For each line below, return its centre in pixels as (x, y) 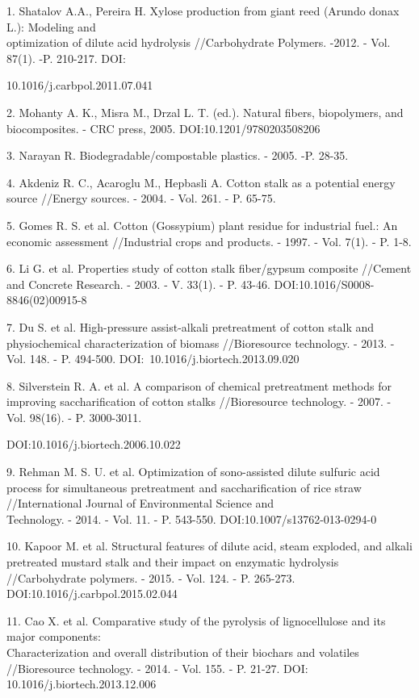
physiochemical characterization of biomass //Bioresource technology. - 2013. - (201, 343)
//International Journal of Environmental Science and (140, 503)
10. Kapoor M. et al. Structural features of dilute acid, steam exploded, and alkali (209, 546)
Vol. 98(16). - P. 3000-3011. (74, 417)
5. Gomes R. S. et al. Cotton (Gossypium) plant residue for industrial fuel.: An (202, 225)
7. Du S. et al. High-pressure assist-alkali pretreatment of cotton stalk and (191, 326)
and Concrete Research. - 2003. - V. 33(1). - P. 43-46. (138, 284)
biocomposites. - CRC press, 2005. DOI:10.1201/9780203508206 (163, 128)
